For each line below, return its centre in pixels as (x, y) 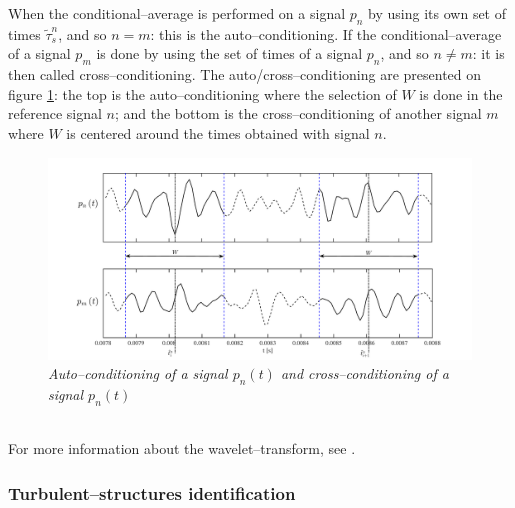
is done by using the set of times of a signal (229, 53)
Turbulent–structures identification (152, 492)
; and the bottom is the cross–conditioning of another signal (298, 113)
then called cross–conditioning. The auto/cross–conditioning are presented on (245, 74)
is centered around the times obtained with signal (218, 132)
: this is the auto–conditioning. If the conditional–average (326, 33)
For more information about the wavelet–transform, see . (182, 448)
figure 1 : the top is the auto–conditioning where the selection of (202, 93)
